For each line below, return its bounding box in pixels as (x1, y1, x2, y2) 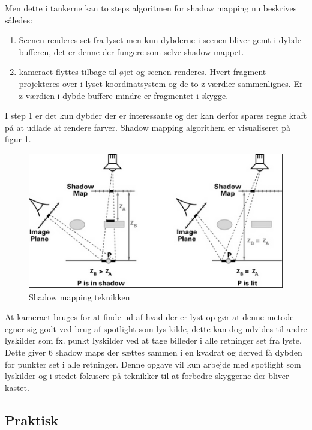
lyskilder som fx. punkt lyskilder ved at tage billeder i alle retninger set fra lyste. (5, 334, 302, 347)
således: (5, 13, 33, 26)
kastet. (5, 381, 29, 393)
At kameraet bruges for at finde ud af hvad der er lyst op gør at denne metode (5, 311, 294, 323)
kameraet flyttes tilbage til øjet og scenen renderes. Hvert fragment (19, 65, 266, 78)
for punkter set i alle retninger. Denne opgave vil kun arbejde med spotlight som (5, 357, 301, 370)
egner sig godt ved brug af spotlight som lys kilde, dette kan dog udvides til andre (5, 322, 307, 335)
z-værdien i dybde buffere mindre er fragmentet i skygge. (19, 89, 229, 101)
